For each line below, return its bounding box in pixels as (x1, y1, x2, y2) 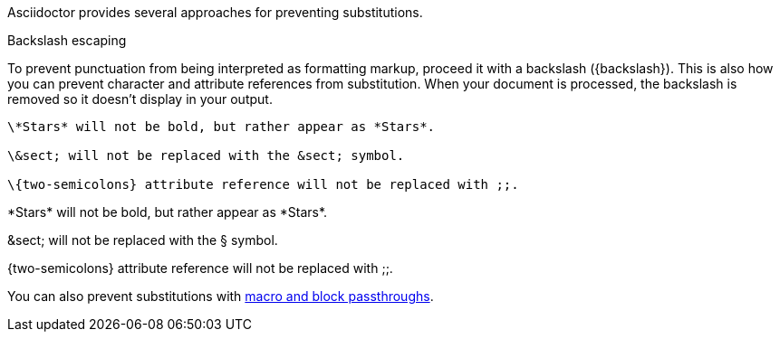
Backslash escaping (7, 33, 127, 48)
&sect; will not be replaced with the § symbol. (7, 232, 278, 248)
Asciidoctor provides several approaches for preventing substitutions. (7, 5, 423, 20)
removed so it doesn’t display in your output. (7, 91, 273, 107)
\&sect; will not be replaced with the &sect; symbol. (7, 148, 405, 163)
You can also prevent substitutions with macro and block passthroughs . (7, 288, 434, 304)
